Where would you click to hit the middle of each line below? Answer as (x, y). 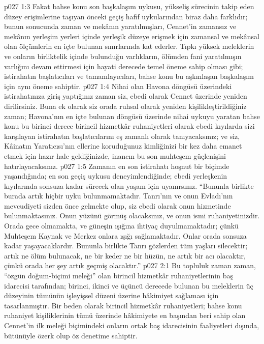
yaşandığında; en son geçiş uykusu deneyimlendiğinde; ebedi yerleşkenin (116, 176)
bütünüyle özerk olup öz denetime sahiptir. (71, 335)
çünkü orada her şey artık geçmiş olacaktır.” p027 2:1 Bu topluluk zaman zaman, (130, 265)
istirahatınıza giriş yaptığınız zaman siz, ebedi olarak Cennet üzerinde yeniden (126, 96)
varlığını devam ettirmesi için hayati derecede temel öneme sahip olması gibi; (124, 66)
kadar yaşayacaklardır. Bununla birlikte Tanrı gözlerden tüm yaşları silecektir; (126, 246)
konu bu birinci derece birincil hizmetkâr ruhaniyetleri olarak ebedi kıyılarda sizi (129, 126)
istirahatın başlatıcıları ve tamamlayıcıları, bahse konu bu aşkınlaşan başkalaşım (129, 76)
